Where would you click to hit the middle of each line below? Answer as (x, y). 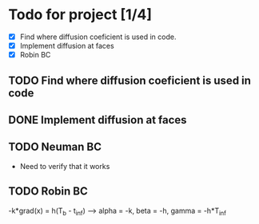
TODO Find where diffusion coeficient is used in (130, 80)
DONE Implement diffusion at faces (98, 120)
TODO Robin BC (48, 192)
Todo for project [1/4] (80, 15)
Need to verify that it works (65, 166)
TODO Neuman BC (55, 147)
